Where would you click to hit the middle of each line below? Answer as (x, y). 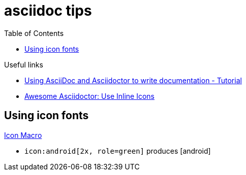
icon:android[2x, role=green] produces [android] (118, 151)
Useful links (24, 64)
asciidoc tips (48, 11)
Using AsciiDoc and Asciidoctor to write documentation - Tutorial (133, 80)
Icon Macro (23, 135)
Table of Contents (34, 33)
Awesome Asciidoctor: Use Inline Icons (89, 96)
